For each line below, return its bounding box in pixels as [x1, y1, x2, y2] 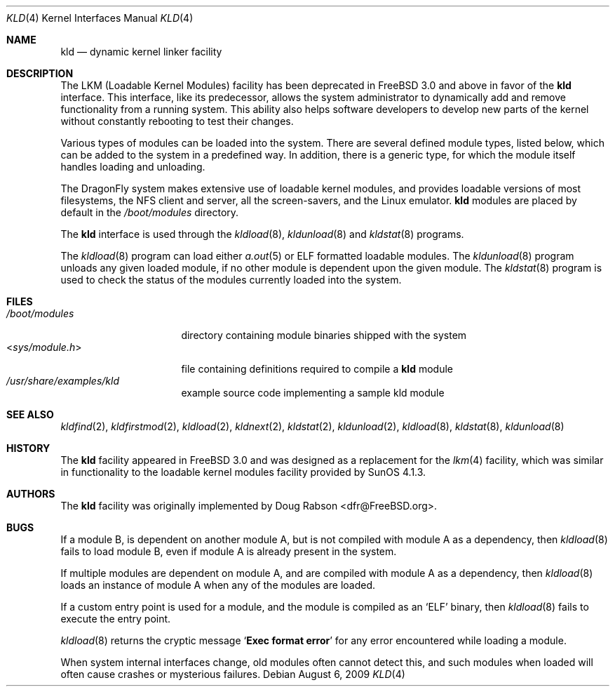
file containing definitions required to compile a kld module [181, 363, 453, 375]
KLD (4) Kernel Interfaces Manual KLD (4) [6, 12, 194, 24]
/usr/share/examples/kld [6, 375, 120, 387]
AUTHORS [6, 488, 55, 500]
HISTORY [6, 442, 50, 454]
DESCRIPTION [6, 67, 74, 79]
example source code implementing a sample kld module [181, 387, 445, 399]
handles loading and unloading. [60, 161, 205, 173]
